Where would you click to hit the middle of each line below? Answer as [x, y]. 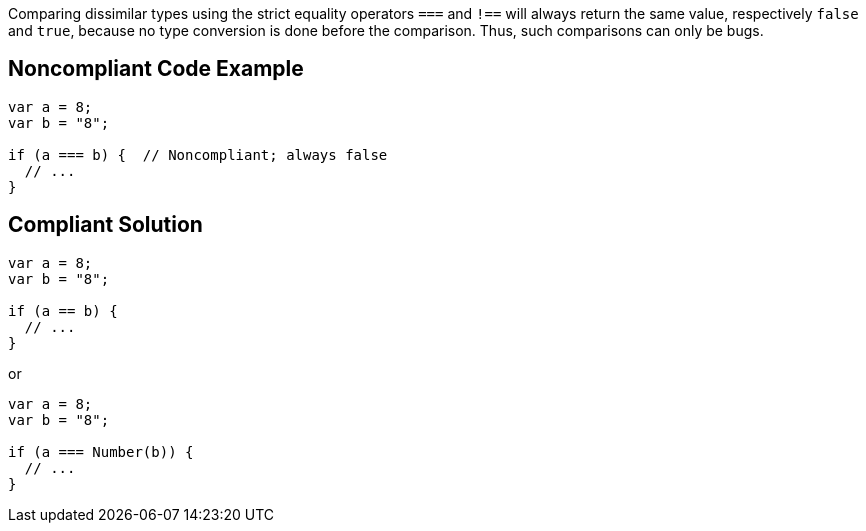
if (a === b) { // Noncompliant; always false [198, 154]
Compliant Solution [105, 225]
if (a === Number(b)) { [101, 451]
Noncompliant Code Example [156, 69]
